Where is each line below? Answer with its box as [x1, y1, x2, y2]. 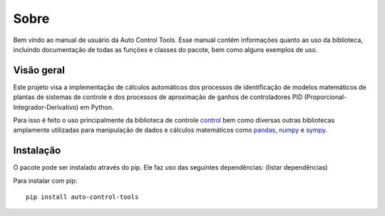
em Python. [80, 103, 114, 111]
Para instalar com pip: [13, 176, 78, 185]
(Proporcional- [304, 93, 347, 101]
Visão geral [13, 64, 66, 76]
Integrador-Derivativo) [13, 103, 79, 111]
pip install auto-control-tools [26, 193, 139, 201]
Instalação [13, 145, 61, 157]
